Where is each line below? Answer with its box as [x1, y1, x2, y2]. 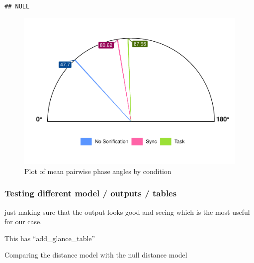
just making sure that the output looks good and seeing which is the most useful [4, 206, 250, 217]
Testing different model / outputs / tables [4, 187, 177, 199]
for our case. [4, 216, 42, 227]
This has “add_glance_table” [4, 233, 95, 243]
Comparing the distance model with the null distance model [4, 250, 187, 260]
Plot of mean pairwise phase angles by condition [24, 166, 171, 176]
